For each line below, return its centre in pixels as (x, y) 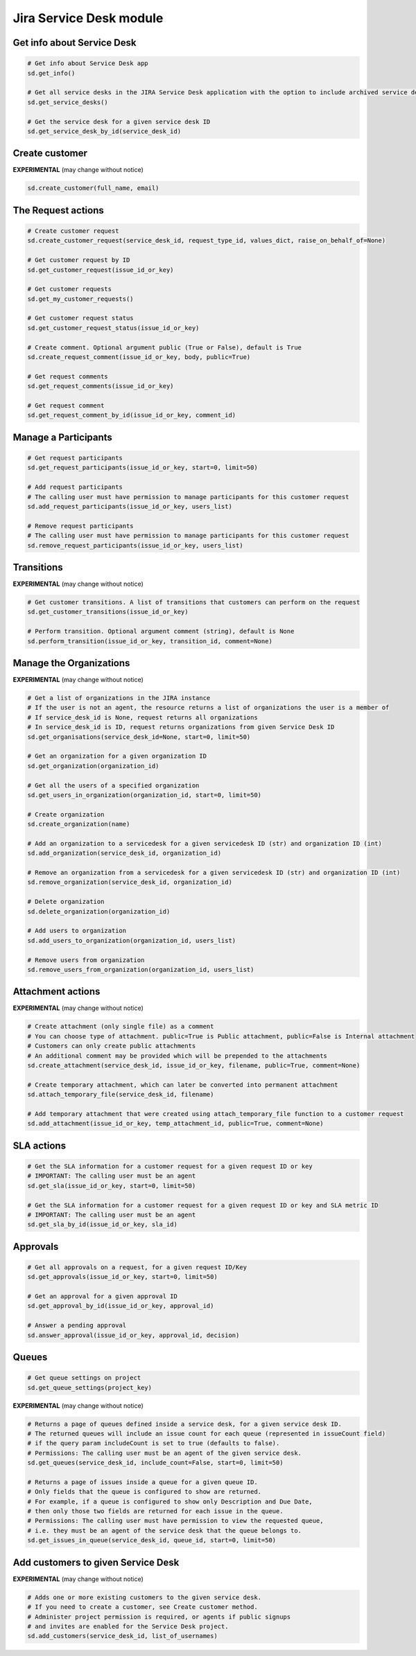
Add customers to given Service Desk (96, 1562)
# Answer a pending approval (77, 1325)
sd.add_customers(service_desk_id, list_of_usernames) (122, 1636)
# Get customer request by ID (79, 260)
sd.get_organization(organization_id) (93, 766)
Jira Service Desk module (88, 18)
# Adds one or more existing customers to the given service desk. (145, 1597)
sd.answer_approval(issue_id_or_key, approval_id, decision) (133, 1335)
